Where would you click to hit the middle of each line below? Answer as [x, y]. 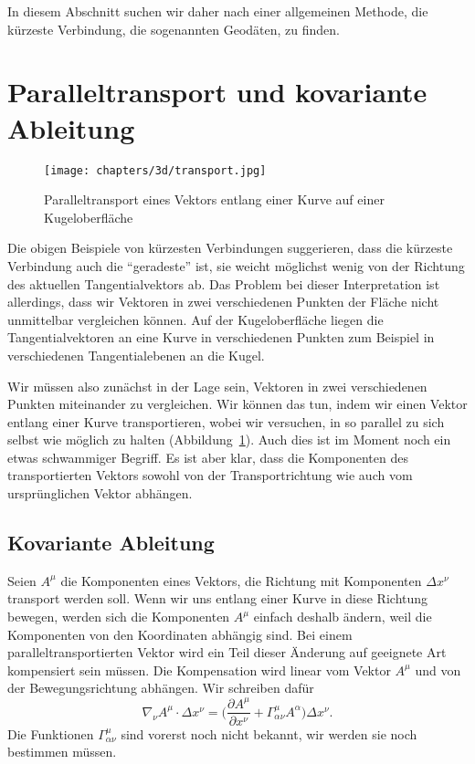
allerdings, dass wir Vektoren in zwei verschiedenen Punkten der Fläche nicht [223, 302]
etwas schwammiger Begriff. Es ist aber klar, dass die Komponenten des [208, 457]
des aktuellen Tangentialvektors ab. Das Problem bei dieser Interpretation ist [224, 283]
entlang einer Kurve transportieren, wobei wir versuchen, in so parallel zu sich [226, 421]
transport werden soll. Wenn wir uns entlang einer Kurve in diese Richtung [218, 598]
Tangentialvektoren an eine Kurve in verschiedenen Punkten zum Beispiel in [221, 337]
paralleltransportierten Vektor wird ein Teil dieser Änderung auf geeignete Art [227, 652]
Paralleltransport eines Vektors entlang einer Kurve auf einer [214, 199]
